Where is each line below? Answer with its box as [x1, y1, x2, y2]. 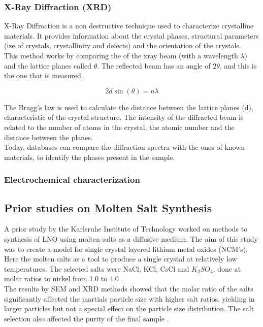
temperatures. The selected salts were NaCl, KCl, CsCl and [4, 263, 189, 274]
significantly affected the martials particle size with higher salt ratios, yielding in [4, 293, 255, 304]
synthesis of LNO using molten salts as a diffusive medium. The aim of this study [4, 233, 258, 244]
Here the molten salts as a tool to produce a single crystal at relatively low [4, 253, 237, 264]
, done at [213, 263, 241, 274]
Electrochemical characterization [4, 173, 140, 186]
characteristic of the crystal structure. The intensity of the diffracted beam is [4, 112, 244, 122]
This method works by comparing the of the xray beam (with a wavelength [4, 50, 238, 60]
